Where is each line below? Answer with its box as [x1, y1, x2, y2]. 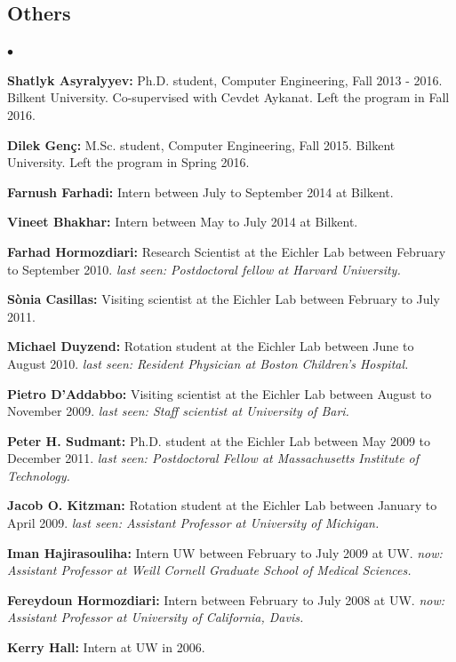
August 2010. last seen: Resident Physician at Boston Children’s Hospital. [7, 354, 409, 372]
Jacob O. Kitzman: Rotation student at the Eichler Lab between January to [7, 496, 437, 514]
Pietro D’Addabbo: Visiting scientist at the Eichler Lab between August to [7, 384, 432, 403]
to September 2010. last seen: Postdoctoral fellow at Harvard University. [7, 259, 401, 278]
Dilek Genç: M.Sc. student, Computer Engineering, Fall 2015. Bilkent [7, 135, 396, 154]
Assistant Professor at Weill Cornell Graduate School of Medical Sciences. [7, 561, 412, 579]
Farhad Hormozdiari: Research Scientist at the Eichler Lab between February [7, 242, 446, 260]
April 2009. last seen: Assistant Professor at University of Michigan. [7, 514, 380, 532]
